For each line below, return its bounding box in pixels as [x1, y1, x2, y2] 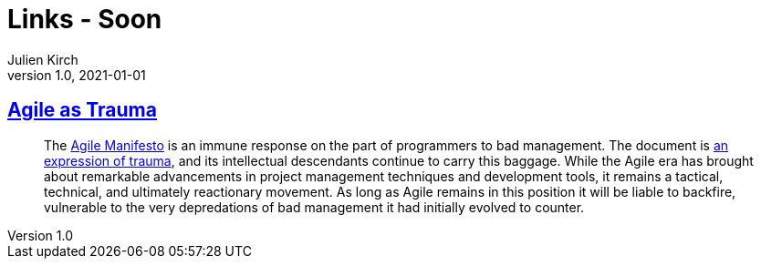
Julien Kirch [7, 51, 78, 67]
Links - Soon [7, 4, 162, 35]
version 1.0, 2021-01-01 [7, 66, 146, 83]
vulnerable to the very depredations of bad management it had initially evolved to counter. [44, 199, 585, 215]
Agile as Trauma [7, 98, 157, 122]
